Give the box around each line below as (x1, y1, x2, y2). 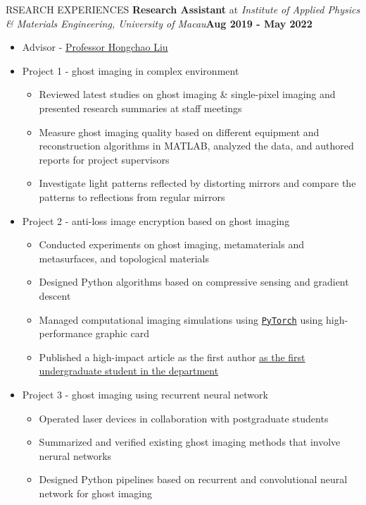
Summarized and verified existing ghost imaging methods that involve (39, 434, 341, 449)
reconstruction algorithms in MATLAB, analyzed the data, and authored (39, 138, 354, 153)
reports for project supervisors (39, 152, 170, 166)
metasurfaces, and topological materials (39, 250, 210, 265)
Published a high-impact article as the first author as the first (39, 349, 305, 364)
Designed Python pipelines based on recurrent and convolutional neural (39, 472, 348, 487)
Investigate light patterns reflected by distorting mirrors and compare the (39, 176, 356, 190)
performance (39, 326, 93, 341)
